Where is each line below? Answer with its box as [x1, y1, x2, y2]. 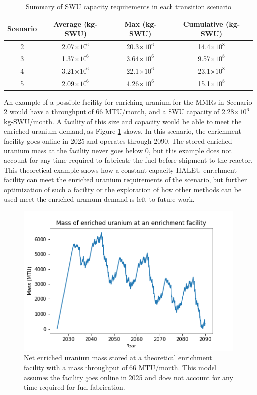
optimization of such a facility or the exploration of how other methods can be [4, 184, 242, 194]
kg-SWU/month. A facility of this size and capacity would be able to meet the [4, 116, 242, 126]
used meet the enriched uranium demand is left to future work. [4, 194, 195, 204]
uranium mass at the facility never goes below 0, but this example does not [4, 145, 232, 155]
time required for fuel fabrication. [24, 382, 125, 392]
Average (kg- [53, 18, 98, 29]
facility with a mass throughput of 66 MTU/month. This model [24, 362, 216, 373]
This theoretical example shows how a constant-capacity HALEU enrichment [4, 164, 237, 175]
